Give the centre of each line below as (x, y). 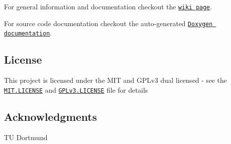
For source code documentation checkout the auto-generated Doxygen (108, 23)
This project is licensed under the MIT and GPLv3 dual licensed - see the (115, 80)
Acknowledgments (50, 116)
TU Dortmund (26, 137)
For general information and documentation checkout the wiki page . (108, 6)
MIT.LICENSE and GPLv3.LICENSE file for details (76, 90)
